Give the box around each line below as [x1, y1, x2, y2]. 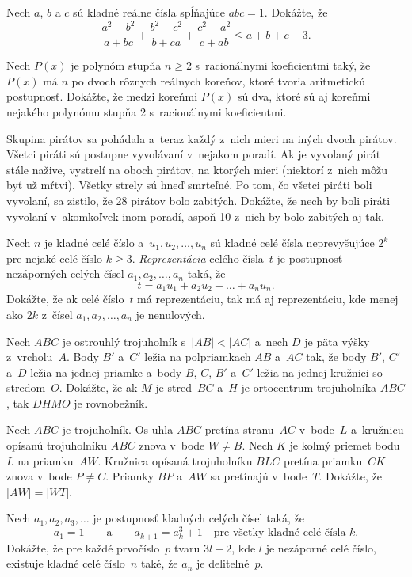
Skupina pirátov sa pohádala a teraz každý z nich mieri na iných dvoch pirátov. [6, 130, 397, 146]
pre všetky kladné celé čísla [213, 527, 346, 539]
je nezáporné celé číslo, [265, 539, 377, 556]
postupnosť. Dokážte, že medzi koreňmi [6, 88, 198, 104]
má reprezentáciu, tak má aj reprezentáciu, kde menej [137, 290, 399, 307]
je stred [155, 379, 192, 396]
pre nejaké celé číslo [6, 249, 103, 266]
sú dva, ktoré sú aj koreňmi [237, 88, 371, 104]
